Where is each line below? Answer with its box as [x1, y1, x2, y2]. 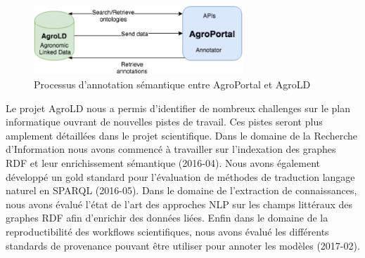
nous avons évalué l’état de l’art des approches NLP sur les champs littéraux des [6, 196, 353, 211]
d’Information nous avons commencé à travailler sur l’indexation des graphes [6, 142, 336, 156]
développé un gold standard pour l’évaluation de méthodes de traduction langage [6, 169, 355, 184]
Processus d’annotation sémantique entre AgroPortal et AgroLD [34, 76, 311, 91]
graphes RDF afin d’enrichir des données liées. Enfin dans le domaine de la [6, 210, 328, 225]
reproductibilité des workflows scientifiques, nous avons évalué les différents [6, 224, 329, 238]
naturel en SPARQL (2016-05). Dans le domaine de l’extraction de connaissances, [6, 183, 357, 198]
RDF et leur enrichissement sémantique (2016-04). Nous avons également [6, 155, 321, 170]
